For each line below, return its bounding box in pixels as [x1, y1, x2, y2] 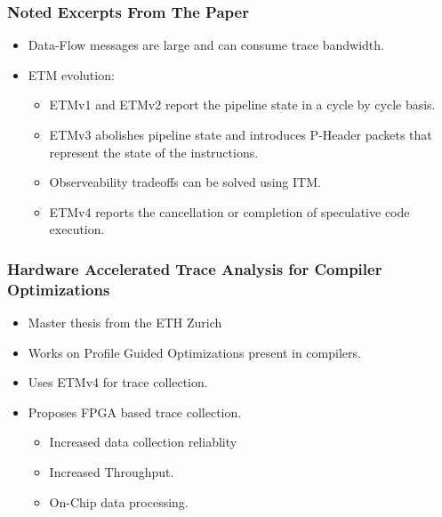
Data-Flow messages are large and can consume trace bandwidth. [28, 36, 384, 54]
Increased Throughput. [49, 463, 174, 481]
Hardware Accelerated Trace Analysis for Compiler [7, 257, 382, 279]
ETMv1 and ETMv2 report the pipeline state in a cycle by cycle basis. [49, 95, 436, 114]
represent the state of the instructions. [49, 142, 259, 161]
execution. [49, 220, 105, 238]
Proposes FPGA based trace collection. [28, 402, 242, 421]
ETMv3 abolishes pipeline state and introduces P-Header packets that [49, 125, 432, 143]
